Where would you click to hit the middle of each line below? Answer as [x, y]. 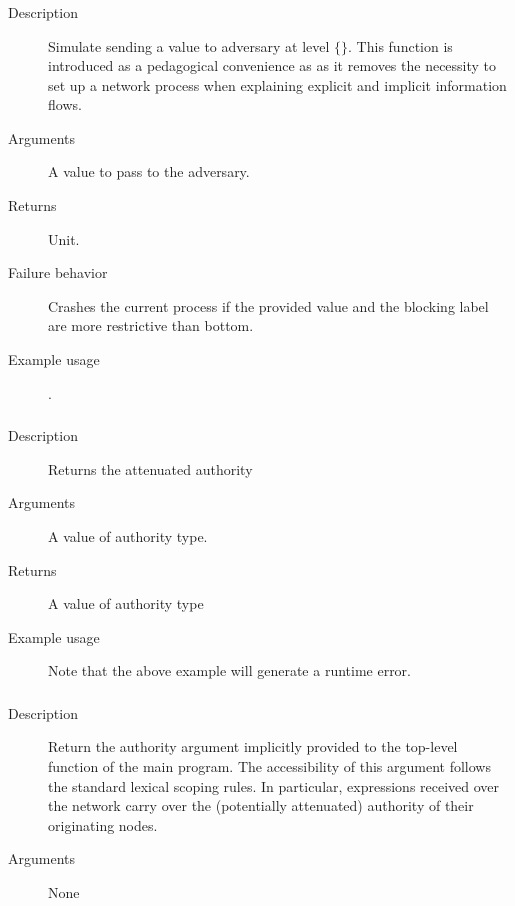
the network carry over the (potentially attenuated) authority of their [261, 805]
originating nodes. [103, 824]
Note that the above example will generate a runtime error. [230, 670]
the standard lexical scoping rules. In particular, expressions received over [274, 785]
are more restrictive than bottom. [151, 325]
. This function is [400, 45]
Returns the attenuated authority [150, 468]
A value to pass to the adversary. [149, 171]
